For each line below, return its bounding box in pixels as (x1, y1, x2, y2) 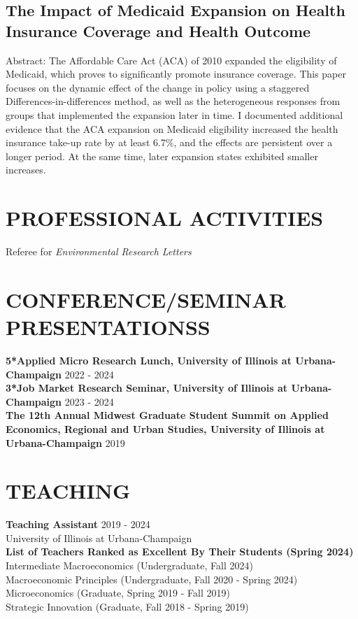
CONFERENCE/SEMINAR (6, 285, 286, 313)
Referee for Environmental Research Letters (6, 244, 192, 259)
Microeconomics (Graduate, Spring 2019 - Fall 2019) (6, 585, 230, 600)
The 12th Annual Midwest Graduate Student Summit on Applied (6, 408, 329, 422)
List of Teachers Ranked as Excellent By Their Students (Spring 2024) (6, 544, 354, 559)
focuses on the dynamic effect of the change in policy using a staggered (6, 80, 310, 94)
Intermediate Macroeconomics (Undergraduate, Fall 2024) (6, 558, 253, 573)
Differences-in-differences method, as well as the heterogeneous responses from (6, 94, 341, 108)
